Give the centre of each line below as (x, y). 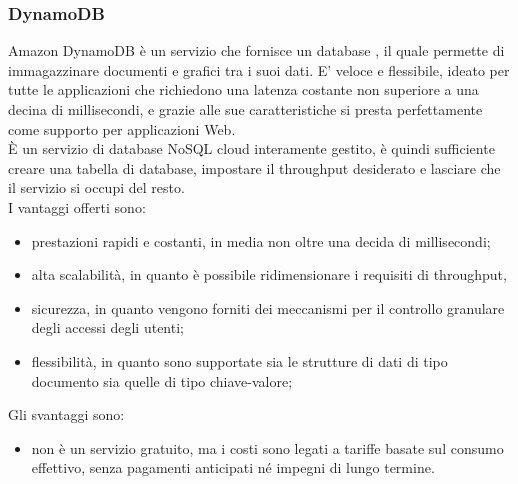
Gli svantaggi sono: (66, 414)
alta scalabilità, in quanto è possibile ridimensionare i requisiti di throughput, (269, 274)
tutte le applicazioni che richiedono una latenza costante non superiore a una (243, 89)
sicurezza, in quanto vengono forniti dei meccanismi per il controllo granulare (268, 307)
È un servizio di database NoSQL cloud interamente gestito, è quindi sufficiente (251, 148)
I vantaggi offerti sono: (77, 206)
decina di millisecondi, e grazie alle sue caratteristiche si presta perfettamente (245, 109)
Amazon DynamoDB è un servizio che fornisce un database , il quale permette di (256, 50)
